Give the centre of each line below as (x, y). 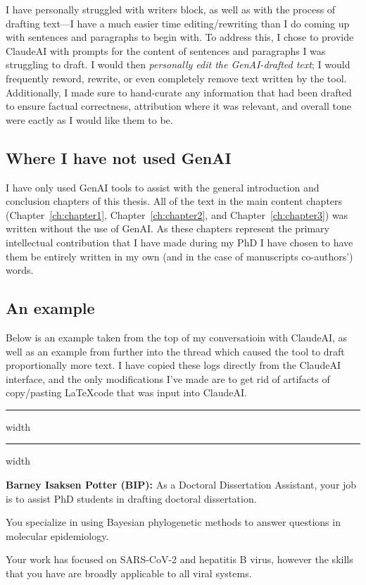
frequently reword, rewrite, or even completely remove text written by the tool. (176, 78)
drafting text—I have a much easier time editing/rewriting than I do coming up (178, 23)
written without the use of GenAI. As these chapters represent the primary (168, 228)
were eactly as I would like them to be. (89, 119)
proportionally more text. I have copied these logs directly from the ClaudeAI (173, 365)
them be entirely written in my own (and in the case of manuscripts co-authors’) (179, 256)
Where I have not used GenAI (119, 157)
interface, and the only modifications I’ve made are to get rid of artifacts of (168, 378)
